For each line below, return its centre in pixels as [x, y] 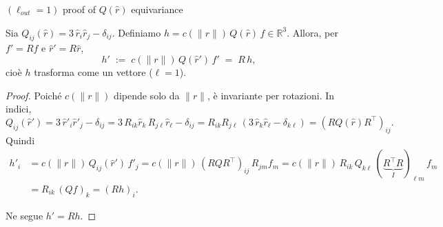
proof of [79, 9]
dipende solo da [147, 95]
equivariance [157, 9]
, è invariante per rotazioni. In [271, 95]
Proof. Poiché [34, 95]
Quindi [20, 140]
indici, [19, 109]
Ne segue [24, 215]
